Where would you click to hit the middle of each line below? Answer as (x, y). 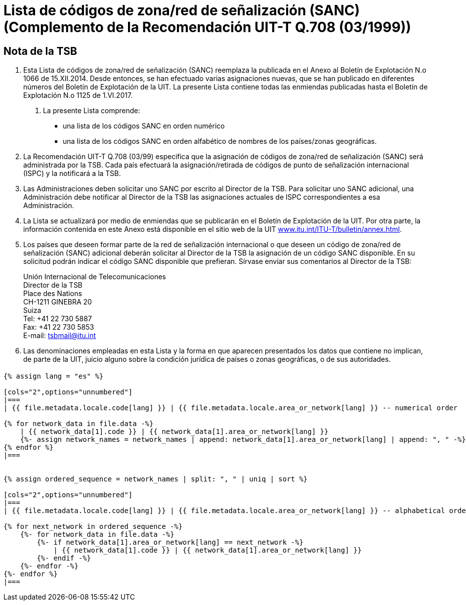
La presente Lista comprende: (92, 111)
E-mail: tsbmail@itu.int (60, 336)
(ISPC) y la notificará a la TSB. (72, 173)
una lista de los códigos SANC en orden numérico (144, 126)
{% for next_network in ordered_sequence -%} (93, 526)
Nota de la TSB (40, 51)
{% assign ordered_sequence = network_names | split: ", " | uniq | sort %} (156, 479)
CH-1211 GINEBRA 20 (58, 302)
